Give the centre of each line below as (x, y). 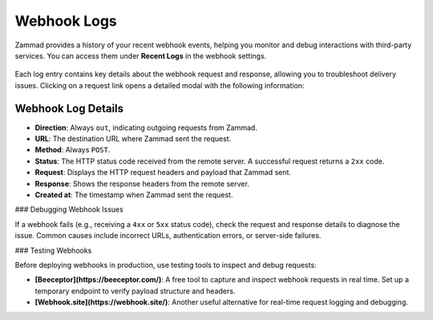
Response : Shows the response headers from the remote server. (142, 184)
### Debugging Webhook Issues (69, 209)
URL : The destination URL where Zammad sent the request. (133, 139)
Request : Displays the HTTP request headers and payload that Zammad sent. (163, 172)
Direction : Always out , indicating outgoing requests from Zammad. (146, 128)
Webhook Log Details (69, 108)
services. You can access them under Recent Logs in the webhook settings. (141, 55)
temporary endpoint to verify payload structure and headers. (135, 291)
